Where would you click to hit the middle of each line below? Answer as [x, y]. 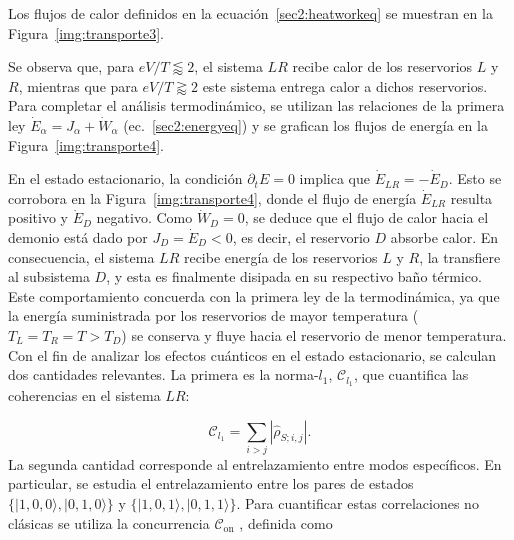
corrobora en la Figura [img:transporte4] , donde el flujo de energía [212, 197]
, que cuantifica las [411, 374]
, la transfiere [460, 256]
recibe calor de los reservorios [382, 66]
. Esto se [475, 178]
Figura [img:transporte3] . [86, 32]
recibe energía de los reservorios [280, 256]
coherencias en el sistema [84, 394]
